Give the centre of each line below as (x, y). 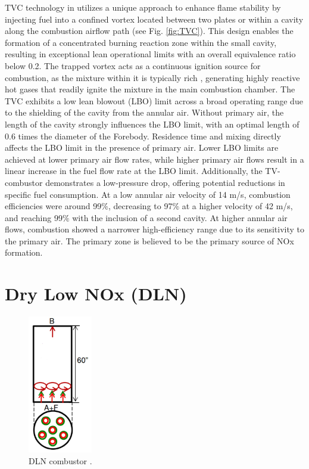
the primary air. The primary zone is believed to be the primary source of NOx (149, 240)
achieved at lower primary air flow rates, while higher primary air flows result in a (154, 159)
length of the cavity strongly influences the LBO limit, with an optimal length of (152, 124)
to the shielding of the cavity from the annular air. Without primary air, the (144, 112)
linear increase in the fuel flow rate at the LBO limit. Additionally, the (134, 171)
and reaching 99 (34, 217)
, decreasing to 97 (140, 206)
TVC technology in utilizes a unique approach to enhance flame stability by (143, 7)
